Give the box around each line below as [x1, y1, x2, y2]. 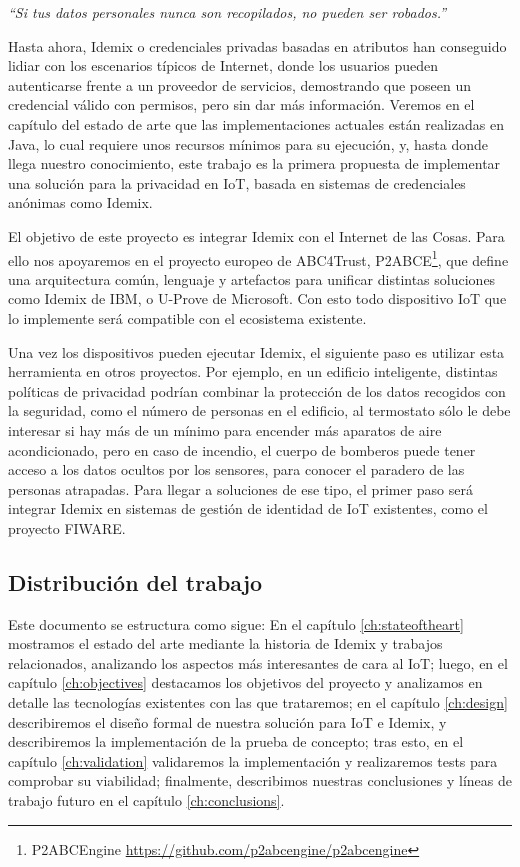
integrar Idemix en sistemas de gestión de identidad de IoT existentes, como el [8, 498, 488, 519]
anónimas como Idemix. [8, 192, 153, 213]
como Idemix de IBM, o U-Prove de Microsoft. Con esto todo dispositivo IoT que [8, 288, 507, 309]
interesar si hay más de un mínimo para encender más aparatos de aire [8, 419, 442, 440]
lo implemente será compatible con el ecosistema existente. [8, 307, 367, 328]
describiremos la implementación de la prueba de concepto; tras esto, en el [8, 731, 464, 752]
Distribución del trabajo [8, 566, 263, 597]
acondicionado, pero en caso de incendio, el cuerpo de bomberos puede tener [8, 439, 476, 460]
